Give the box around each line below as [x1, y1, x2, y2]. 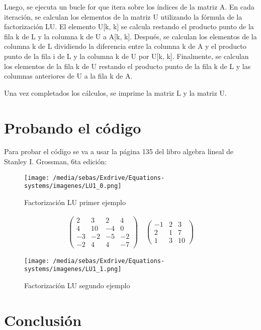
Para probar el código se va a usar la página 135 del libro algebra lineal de [4, 146, 233, 157]
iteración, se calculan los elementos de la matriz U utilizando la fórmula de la [4, 11, 242, 22]
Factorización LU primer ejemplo [24, 196, 126, 207]
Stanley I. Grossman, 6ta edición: [4, 156, 107, 167]
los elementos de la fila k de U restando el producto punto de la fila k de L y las [4, 60, 251, 71]
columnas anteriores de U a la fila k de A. [4, 71, 133, 81]
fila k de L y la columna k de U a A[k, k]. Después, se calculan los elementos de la [4, 31, 257, 41]
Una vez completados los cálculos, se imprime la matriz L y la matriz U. [4, 87, 227, 98]
